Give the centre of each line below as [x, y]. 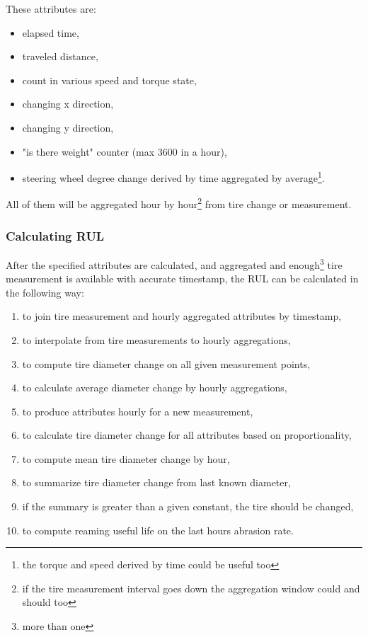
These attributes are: [51, 8]
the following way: [45, 292]
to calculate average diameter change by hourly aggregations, [155, 388]
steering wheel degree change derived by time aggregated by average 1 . [173, 177]
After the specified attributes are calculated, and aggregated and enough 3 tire [174, 263]
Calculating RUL [55, 235]
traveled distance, [60, 56]
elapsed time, [51, 32]
